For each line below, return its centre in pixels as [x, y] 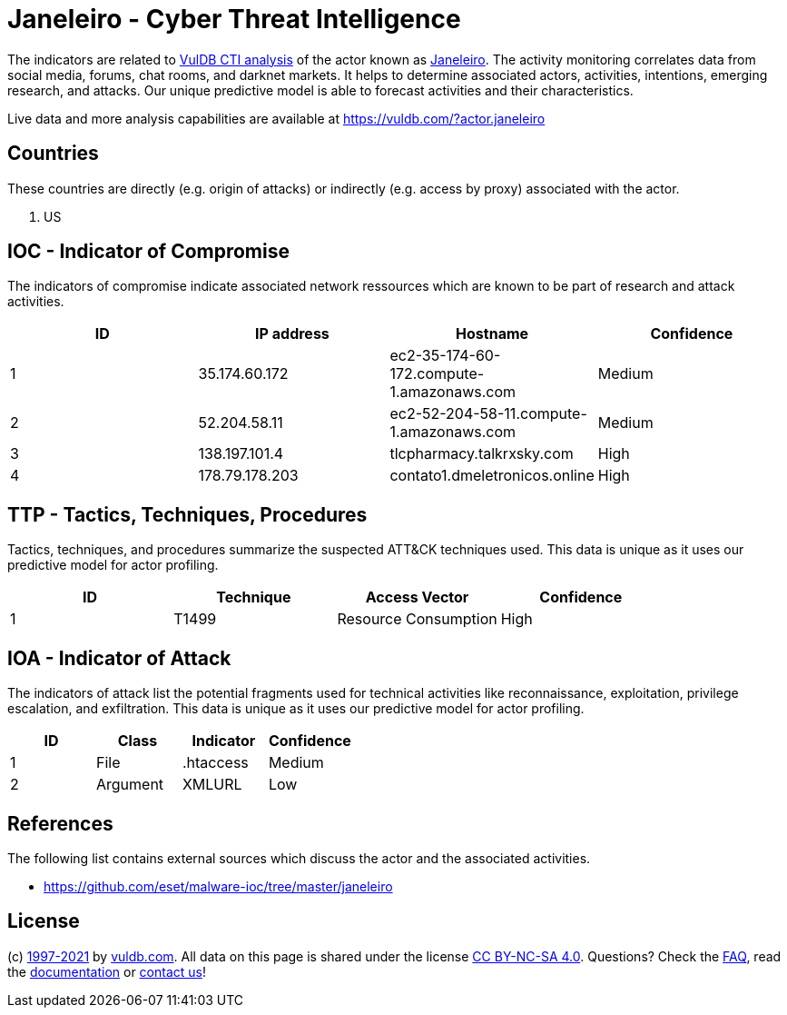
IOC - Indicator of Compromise [148, 252]
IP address [292, 334]
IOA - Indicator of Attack [119, 658]
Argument [130, 785]
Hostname [492, 334]
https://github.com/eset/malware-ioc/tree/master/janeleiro [218, 886]
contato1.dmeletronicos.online [492, 476]
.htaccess [215, 763]
